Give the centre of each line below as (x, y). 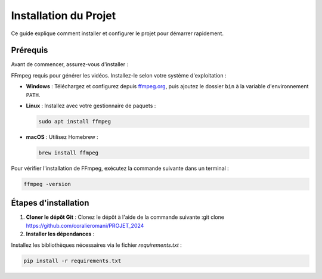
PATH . (33, 95)
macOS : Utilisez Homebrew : (62, 137)
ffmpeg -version (47, 184)
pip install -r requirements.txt (72, 261)
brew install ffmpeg (68, 153)
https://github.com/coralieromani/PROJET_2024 (85, 225)
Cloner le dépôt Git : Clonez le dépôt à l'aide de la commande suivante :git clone (125, 217)
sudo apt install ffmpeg (75, 121)
